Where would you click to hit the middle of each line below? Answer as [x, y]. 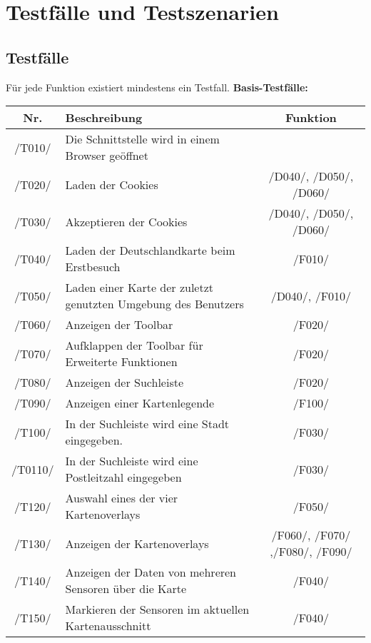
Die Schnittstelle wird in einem [142, 139]
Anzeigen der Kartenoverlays [137, 543]
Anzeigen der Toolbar [119, 325]
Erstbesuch [93, 267]
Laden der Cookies [112, 184]
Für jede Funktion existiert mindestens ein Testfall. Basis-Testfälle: [157, 87]
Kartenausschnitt [108, 626]
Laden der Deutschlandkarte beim [150, 250]
